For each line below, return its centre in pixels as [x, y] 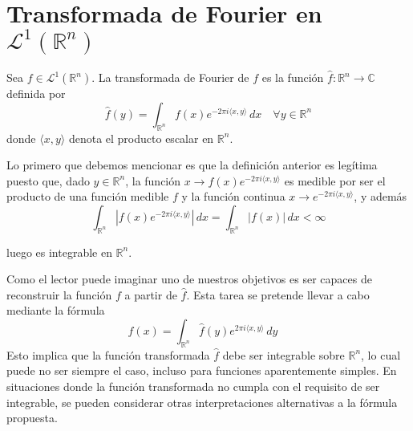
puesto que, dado [48, 180]
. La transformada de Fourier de [170, 77]
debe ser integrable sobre [283, 354]
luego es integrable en [59, 252]
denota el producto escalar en [141, 138]
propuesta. [32, 418]
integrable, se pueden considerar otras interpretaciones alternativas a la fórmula [202, 402]
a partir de [151, 294]
